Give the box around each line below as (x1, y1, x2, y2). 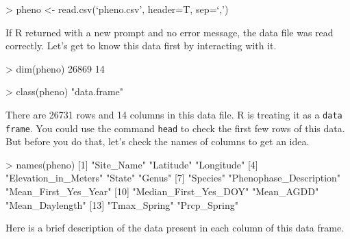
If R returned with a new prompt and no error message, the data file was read (5, 25, 334, 39)
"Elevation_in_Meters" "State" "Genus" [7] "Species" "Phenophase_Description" (5, 171, 341, 185)
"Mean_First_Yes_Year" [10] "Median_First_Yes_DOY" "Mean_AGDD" (5, 184, 319, 199)
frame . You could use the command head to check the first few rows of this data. (5, 121, 345, 135)
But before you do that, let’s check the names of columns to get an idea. (5, 134, 310, 149)
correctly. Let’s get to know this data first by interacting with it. (5, 38, 277, 53)
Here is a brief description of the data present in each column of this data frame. (5, 221, 344, 235)
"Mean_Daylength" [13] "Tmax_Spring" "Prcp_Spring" (5, 197, 238, 212)
